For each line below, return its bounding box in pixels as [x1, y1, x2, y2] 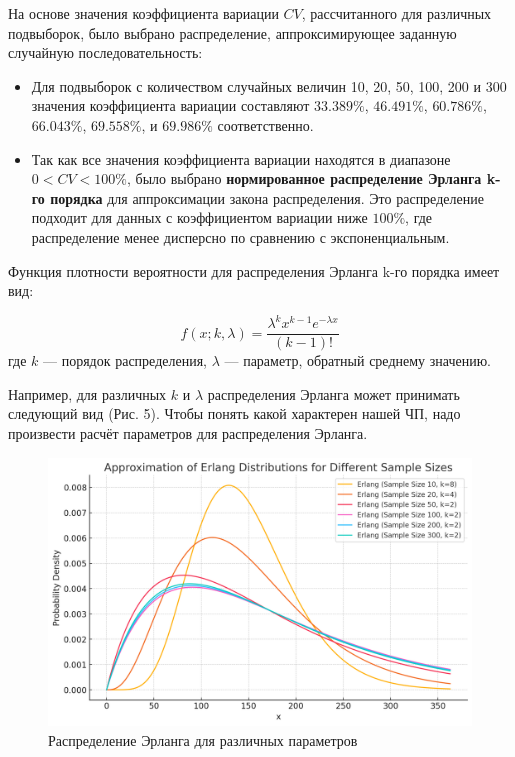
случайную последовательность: [8, 42, 203, 63]
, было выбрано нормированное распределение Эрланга [126, 168, 482, 189]
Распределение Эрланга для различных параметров [48, 729, 358, 750]
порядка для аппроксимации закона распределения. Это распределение [50, 187, 484, 208]
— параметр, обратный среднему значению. [224, 350, 491, 371]
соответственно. [217, 114, 314, 135]
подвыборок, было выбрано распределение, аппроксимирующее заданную [8, 22, 457, 43]
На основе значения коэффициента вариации [8, 3, 279, 23]
